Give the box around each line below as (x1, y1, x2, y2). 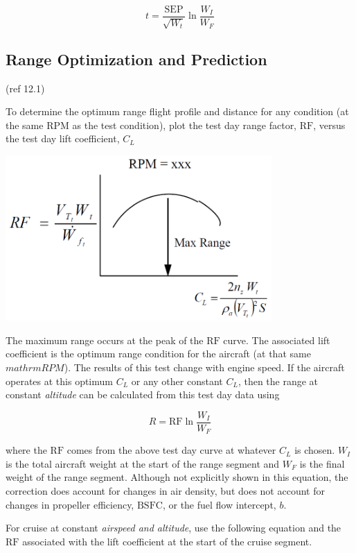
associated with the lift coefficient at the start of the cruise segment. (22, 534, 312, 548)
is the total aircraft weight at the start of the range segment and (6, 456, 280, 470)
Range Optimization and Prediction (6, 48, 267, 69)
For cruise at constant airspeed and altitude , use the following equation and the (6, 520, 341, 535)
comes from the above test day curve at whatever (66, 443, 276, 457)
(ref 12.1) (6, 80, 45, 95)
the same (6, 117, 44, 132)
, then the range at (238, 373, 319, 388)
